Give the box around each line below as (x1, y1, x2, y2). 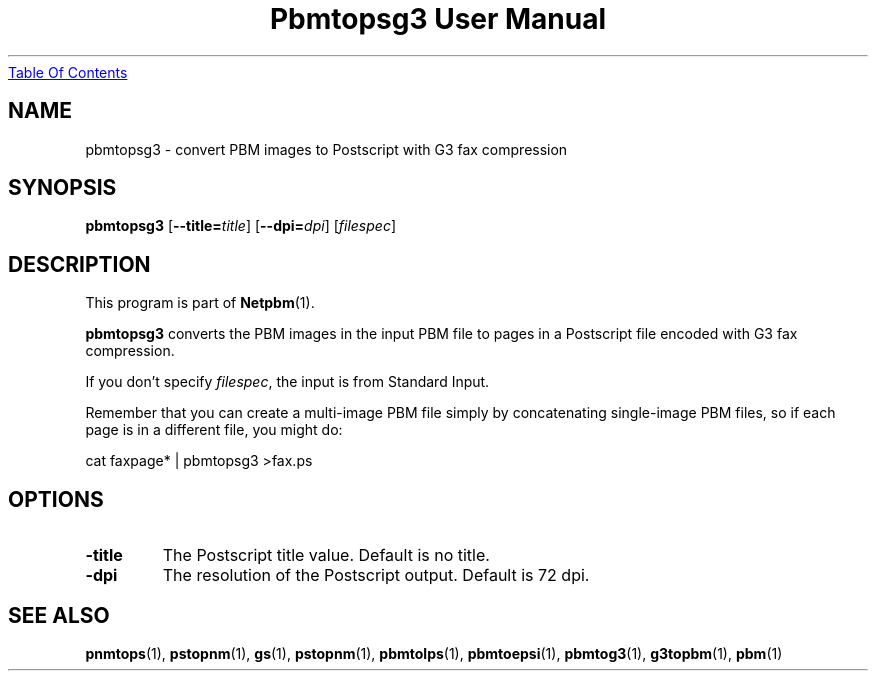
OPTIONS (8, 486, 104, 512)
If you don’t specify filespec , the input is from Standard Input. (85, 373, 490, 391)
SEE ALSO (8, 602, 110, 628)
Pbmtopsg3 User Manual (269, 2, 607, 36)
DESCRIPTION (8, 251, 151, 277)
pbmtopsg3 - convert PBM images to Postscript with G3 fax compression (85, 140, 568, 158)
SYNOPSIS (8, 175, 117, 201)
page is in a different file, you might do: (85, 421, 343, 439)
